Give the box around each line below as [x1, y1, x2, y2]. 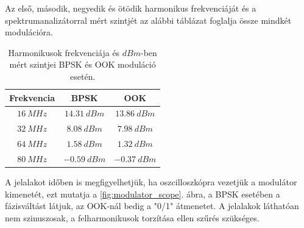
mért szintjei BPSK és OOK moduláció [9, 58, 156, 71]
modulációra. [5, 26, 54, 38]
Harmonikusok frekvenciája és [8, 46, 120, 59]
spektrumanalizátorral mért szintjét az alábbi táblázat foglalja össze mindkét [5, 13, 292, 26]
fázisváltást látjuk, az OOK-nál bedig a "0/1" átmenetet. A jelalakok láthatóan [5, 199, 299, 212]
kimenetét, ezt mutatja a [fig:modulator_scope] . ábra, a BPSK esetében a [5, 187, 280, 200]
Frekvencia [9, 91, 55, 104]
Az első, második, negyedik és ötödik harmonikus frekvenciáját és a [5, 2, 256, 14]
